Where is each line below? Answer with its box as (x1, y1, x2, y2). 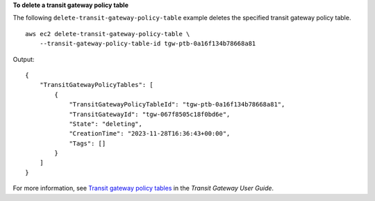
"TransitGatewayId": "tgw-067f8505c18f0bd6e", (69, 110, 231, 118)
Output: (12, 55, 35, 63)
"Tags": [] (69, 139, 106, 147)
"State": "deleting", (69, 120, 142, 128)
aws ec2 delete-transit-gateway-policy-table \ (25, 30, 190, 38)
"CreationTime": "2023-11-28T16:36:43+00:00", (69, 129, 231, 138)
